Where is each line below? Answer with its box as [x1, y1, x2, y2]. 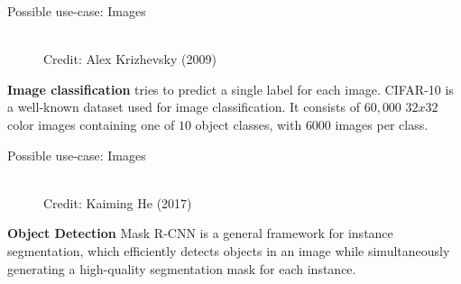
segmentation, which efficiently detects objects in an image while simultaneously [7, 241, 450, 260]
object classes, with [195, 115, 302, 133]
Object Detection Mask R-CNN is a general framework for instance [7, 224, 393, 243]
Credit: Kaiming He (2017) [43, 193, 192, 212]
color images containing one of [7, 115, 175, 133]
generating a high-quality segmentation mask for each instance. [7, 259, 356, 278]
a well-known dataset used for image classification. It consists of [7, 97, 360, 116]
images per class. [335, 115, 429, 133]
